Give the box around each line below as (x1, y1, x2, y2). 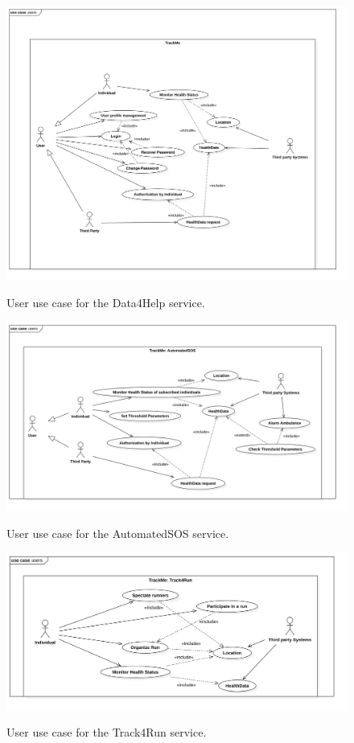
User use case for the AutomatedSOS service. (6, 524, 229, 541)
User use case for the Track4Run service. (6, 724, 207, 741)
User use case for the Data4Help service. (6, 294, 205, 311)
